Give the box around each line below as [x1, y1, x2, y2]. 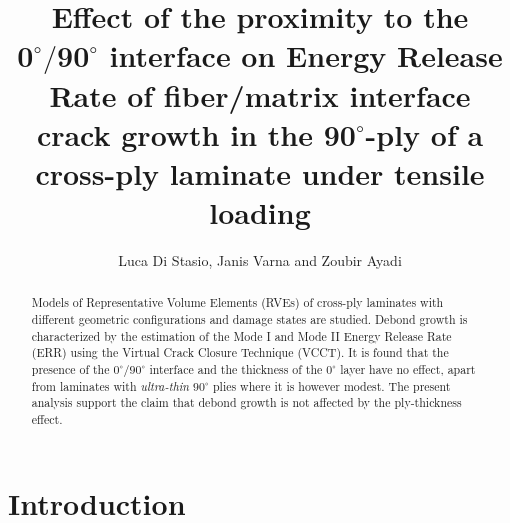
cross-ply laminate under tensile [35, 152, 485, 193]
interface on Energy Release [109, 35, 503, 76]
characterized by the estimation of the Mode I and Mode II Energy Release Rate [31, 327, 452, 344]
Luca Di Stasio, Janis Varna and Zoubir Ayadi [118, 250, 402, 271]
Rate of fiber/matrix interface [49, 74, 471, 115]
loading [209, 192, 311, 233]
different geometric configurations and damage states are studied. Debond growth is [31, 311, 468, 328]
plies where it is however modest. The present [212, 377, 451, 394]
